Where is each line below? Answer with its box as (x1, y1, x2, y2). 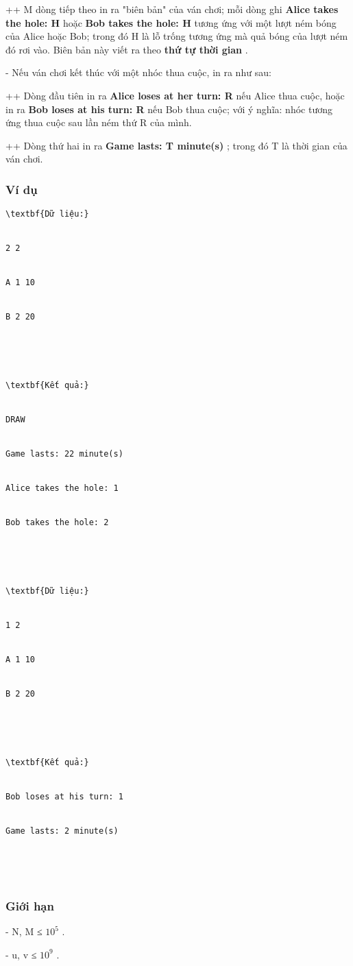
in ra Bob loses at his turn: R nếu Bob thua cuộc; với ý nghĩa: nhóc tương (5, 101, 332, 116)
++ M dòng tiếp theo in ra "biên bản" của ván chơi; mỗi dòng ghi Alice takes (5, 2, 339, 16)
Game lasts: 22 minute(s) (5, 448, 123, 459)
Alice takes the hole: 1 (5, 483, 119, 493)
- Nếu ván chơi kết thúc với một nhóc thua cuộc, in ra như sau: (5, 65, 271, 80)
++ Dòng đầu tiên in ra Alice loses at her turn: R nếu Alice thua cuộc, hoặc (5, 88, 345, 102)
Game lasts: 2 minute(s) (5, 825, 119, 836)
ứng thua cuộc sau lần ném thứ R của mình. (5, 115, 192, 130)
